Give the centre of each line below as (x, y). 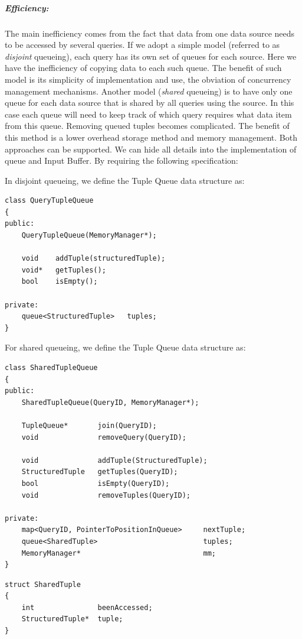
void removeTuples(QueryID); (106, 495)
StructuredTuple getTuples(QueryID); (100, 472)
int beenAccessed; (87, 607)
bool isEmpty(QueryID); (96, 483)
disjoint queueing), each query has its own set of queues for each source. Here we (151, 56)
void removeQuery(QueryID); (104, 437)
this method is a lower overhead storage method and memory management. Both (151, 137)
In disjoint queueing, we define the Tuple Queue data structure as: (125, 180)
